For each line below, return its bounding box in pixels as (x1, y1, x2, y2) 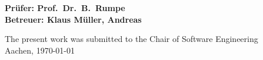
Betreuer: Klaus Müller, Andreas (5, 13, 142, 25)
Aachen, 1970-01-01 (5, 44, 75, 56)
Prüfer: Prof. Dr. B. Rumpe (5, 2, 125, 13)
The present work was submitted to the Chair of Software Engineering (5, 33, 258, 45)
